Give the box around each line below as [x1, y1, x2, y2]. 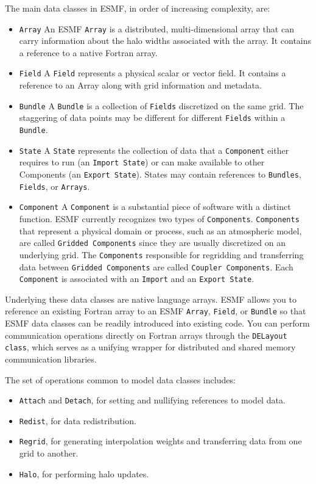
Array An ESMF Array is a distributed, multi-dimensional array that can [19, 22, 294, 35]
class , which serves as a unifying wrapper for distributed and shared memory [5, 341, 296, 353]
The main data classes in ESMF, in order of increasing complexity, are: [5, 2, 270, 14]
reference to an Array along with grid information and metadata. [19, 79, 262, 92]
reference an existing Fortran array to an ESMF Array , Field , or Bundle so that [5, 305, 306, 317]
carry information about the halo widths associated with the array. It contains [19, 34, 312, 47]
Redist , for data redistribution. [19, 414, 136, 427]
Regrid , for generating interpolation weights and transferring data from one [19, 435, 302, 447]
